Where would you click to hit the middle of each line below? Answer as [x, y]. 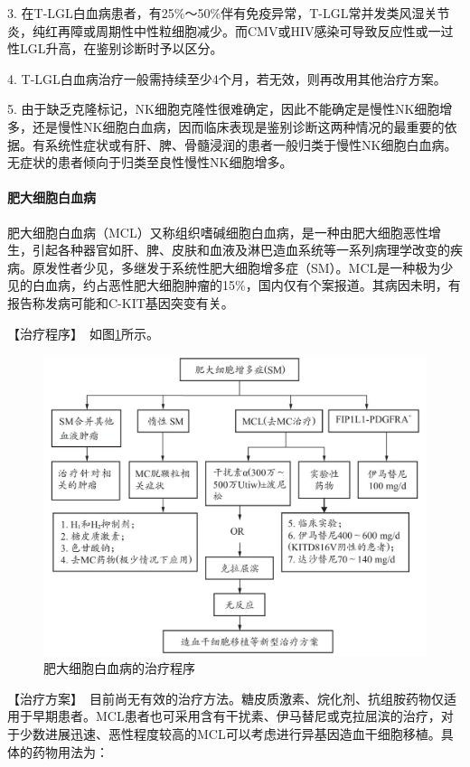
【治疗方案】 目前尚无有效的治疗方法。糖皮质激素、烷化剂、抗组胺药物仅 [226, 698]
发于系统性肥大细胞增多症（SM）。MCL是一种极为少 [300, 267]
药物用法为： [70, 751]
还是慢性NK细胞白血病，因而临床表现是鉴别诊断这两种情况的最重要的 [238, 126]
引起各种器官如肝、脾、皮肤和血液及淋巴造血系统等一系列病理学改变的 [241, 250]
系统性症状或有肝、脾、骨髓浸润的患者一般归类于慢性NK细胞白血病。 [251, 144]
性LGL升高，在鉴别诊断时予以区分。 [115, 48]
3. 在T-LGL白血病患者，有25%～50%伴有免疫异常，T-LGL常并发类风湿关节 [229, 13]
